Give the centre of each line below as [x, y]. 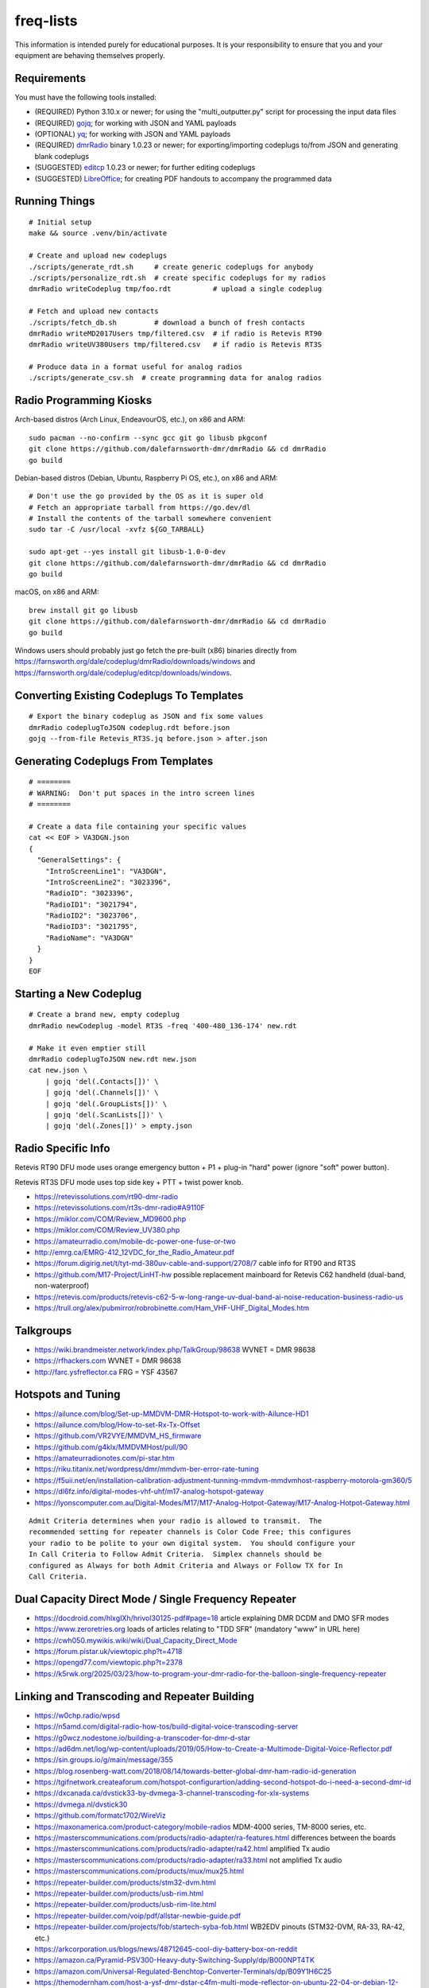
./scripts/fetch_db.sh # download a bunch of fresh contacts [167, 322]
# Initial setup [60, 222]
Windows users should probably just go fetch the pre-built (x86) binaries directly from [156, 650]
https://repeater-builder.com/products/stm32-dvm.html [125, 1882]
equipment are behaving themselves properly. [90, 55]
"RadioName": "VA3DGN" [89, 938]
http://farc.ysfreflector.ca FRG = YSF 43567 [106, 1372]
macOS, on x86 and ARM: [57, 592]
